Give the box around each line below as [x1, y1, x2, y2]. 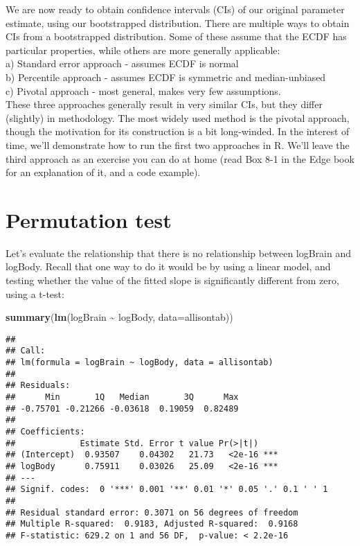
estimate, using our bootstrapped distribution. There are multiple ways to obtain [6, 15, 350, 30]
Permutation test [6, 205, 172, 234]
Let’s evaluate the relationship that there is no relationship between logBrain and [6, 245, 352, 260]
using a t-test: [6, 286, 64, 301]
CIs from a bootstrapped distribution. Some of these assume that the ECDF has [6, 29, 347, 44]
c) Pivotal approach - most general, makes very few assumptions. [6, 83, 281, 98]
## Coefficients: [6, 427, 85, 437]
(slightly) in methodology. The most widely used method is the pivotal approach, [6, 110, 350, 125]
